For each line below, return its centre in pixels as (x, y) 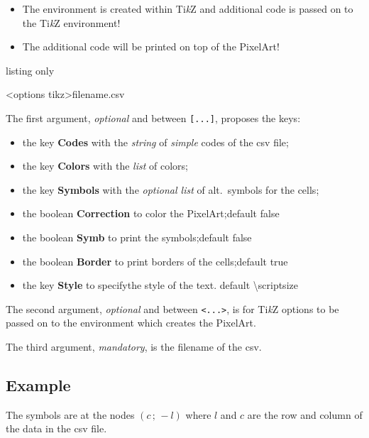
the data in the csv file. (56, 428)
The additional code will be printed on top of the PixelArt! (151, 46)
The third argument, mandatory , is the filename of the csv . (134, 347)
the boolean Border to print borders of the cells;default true (155, 261)
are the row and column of (305, 414)
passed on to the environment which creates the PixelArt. (131, 323)
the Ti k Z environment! (71, 22)
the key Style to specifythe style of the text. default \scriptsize (160, 285)
